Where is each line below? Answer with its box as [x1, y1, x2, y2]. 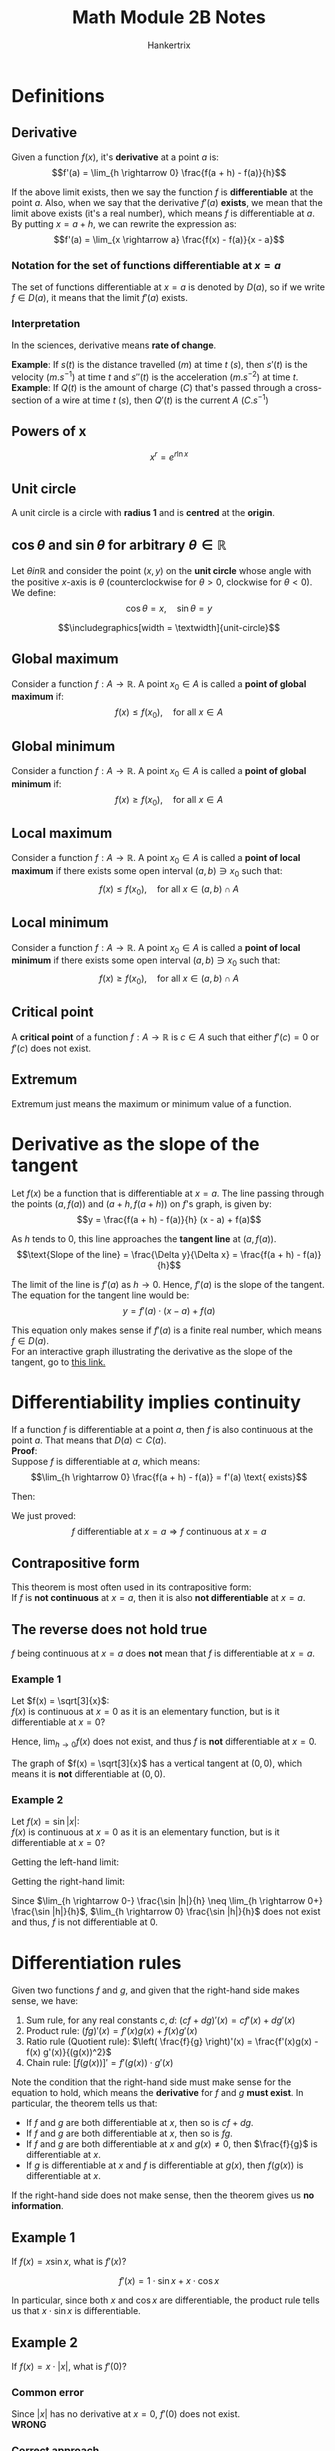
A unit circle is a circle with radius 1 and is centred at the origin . [11, 506, 276, 518]
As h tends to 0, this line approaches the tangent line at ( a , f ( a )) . [11, 1232, 277, 1245]
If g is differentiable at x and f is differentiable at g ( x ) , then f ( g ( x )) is [25, 2159, 304, 2171]
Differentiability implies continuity [11, 1391, 301, 1413]
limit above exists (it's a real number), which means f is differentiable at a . [11, 207, 316, 219]
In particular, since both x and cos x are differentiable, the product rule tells [11, 2294, 320, 2306]
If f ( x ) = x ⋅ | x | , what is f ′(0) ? [11, 2361, 128, 2373]
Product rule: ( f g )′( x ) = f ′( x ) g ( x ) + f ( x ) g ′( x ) [25, 2025, 198, 2037]
